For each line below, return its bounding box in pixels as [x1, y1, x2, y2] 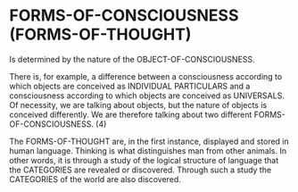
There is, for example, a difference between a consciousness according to [9, 71, 283, 81]
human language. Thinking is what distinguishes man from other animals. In [9, 145, 287, 156]
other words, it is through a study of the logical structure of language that [9, 154, 279, 165]
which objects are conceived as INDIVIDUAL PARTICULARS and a [9, 80, 251, 91]
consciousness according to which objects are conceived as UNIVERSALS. [9, 90, 286, 101]
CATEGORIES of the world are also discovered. [9, 173, 181, 184]
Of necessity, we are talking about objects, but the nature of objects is [9, 99, 268, 110]
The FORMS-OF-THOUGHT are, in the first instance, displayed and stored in [9, 136, 290, 146]
